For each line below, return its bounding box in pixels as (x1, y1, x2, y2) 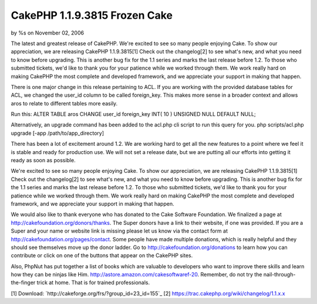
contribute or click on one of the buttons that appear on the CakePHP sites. (11, 252, 193, 259)
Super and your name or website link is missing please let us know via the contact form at (11, 227, 228, 234)
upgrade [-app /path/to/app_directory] (11, 129, 104, 136)
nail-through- (263, 271, 296, 278)
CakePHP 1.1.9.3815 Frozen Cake (11, 9, 173, 22)
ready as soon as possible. (11, 157, 76, 164)
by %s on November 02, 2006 (11, 29, 85, 36)
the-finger (11, 279, 36, 286)
